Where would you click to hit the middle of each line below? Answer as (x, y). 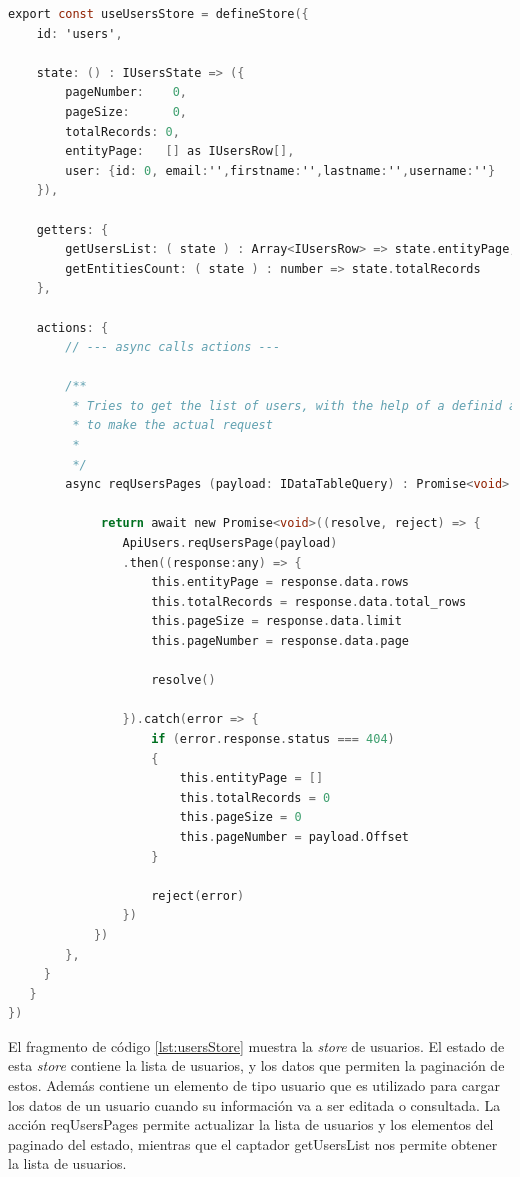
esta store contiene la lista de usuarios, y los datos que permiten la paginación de (256, 1065)
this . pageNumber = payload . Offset (294, 836)
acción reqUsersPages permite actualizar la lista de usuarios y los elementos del (251, 1124)
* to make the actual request (172, 425)
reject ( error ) (198, 895)
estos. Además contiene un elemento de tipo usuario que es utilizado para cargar (254, 1085)
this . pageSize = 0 (240, 817)
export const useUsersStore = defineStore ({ (158, 14)
